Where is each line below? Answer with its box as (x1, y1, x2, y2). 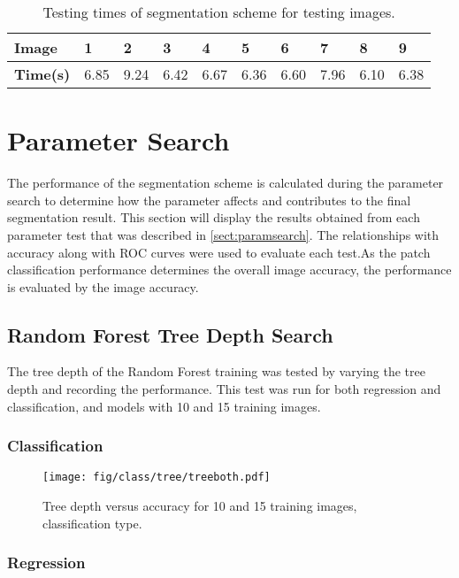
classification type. (42, 513, 142, 532)
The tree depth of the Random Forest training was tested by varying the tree (7, 362, 425, 381)
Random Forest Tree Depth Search (7, 320, 333, 348)
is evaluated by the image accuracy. (7, 277, 199, 296)
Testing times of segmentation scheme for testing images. (42, 2, 395, 22)
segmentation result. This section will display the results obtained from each (7, 208, 420, 227)
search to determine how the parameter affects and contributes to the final (7, 190, 411, 209)
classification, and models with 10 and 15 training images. (7, 397, 321, 415)
